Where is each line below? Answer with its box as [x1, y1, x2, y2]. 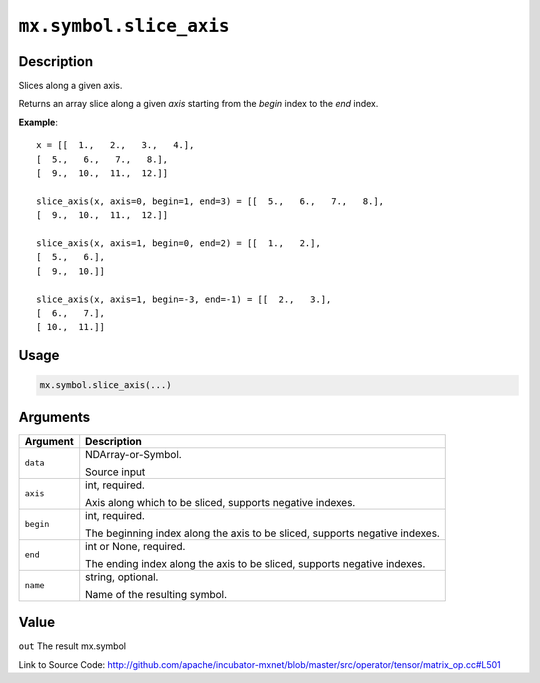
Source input [85, 465, 146, 479]
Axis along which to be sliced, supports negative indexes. [85, 495, 356, 509]
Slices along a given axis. [18, 80, 123, 92]
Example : [18, 116, 59, 128]
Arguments [18, 408, 91, 425]
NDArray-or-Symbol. [85, 447, 182, 461]
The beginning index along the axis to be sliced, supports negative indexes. [85, 526, 440, 540]
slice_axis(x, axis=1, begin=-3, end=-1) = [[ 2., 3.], [36, 293, 332, 305]
